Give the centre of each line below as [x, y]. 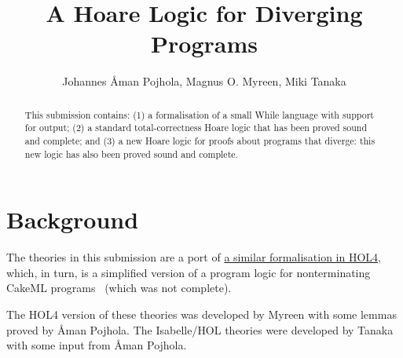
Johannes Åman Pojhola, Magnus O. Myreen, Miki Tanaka [204, 81]
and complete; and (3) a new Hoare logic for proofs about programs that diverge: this [200, 141]
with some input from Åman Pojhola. [97, 345]
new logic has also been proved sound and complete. [131, 153]
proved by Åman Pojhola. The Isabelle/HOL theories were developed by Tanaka [200, 329]
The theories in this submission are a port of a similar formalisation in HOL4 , [194, 257]
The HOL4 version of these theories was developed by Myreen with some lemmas [201, 314]
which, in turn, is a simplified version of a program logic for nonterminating [189, 272]
